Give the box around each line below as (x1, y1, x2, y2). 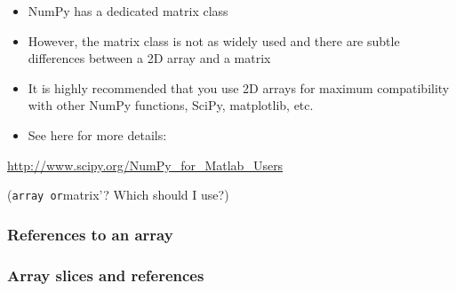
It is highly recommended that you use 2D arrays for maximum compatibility (28, 78, 450, 97)
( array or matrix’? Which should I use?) (7, 185, 229, 204)
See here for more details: (28, 125, 167, 144)
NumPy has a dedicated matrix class (28, 2, 228, 20)
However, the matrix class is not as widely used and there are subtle (28, 31, 400, 50)
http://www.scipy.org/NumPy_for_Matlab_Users (7, 155, 284, 174)
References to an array (7, 223, 173, 245)
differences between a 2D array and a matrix (28, 49, 271, 67)
